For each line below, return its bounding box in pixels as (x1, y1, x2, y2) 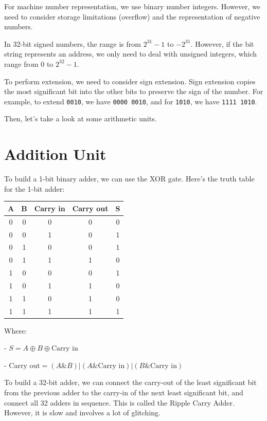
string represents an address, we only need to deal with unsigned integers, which (4, 48, 257, 59)
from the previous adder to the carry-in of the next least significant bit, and (4, 387, 243, 398)
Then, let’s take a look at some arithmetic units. (4, 113, 157, 124)
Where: (4, 325, 27, 336)
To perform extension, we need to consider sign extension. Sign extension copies (4, 76, 256, 86)
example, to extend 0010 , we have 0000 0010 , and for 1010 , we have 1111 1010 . (4, 96, 257, 106)
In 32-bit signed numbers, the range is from (4, 38, 141, 49)
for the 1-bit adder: (4, 183, 65, 194)
